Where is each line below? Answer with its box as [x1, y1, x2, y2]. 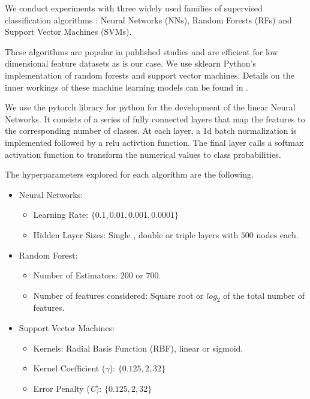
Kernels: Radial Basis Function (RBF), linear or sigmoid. [33, 341, 243, 354]
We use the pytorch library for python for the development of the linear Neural [5, 101, 296, 113]
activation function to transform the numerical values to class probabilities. [5, 148, 281, 160]
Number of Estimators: [33, 269, 118, 281]
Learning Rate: [33, 208, 89, 221]
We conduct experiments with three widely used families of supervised [5, 2, 263, 14]
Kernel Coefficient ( [33, 362, 106, 374]
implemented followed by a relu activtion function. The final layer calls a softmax [5, 136, 304, 148]
